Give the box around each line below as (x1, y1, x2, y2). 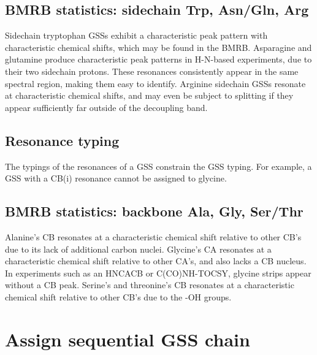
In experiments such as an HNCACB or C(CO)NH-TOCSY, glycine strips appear (5, 266, 311, 279)
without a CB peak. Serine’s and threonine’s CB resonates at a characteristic (5, 278, 294, 291)
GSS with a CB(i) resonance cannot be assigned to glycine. (5, 172, 227, 185)
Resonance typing (5, 131, 120, 150)
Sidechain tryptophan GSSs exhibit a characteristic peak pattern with (5, 29, 268, 42)
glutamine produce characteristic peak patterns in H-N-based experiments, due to (5, 53, 312, 66)
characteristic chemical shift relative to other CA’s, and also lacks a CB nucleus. (5, 254, 307, 267)
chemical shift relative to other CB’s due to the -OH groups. (5, 290, 232, 303)
